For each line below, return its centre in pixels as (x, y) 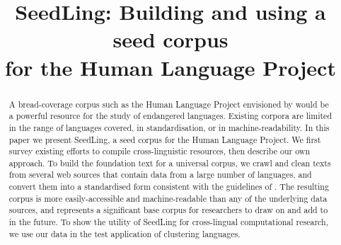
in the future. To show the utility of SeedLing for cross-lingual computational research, (168, 222)
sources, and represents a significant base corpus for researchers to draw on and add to (168, 210)
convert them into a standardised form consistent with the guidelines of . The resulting (169, 187)
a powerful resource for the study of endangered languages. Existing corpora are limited (170, 116)
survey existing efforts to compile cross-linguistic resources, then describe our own (160, 151)
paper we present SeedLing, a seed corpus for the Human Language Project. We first (165, 139)
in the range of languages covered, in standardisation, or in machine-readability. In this (169, 127)
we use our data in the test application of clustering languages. (125, 233)
